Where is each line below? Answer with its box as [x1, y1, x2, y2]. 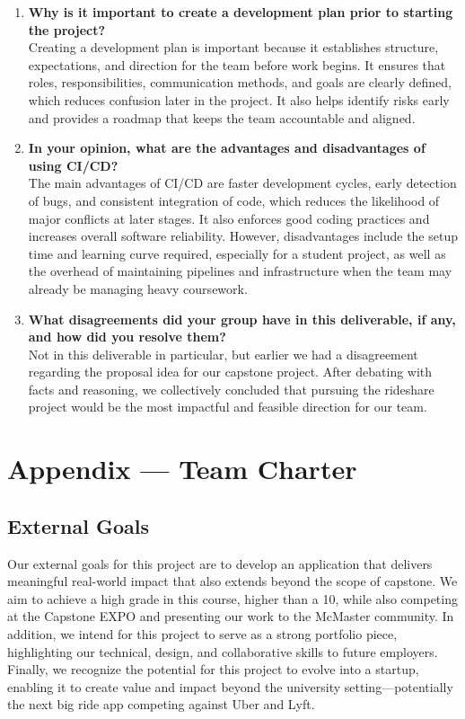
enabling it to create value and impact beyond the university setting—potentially [7, 677, 453, 696]
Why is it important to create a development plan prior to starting [28, 3, 453, 21]
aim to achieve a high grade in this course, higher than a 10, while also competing [7, 589, 458, 608]
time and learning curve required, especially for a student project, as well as [28, 244, 446, 262]
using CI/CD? [28, 155, 118, 174]
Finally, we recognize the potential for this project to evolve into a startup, [7, 660, 419, 679]
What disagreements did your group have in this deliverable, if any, [28, 309, 456, 328]
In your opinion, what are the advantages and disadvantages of [28, 138, 426, 157]
